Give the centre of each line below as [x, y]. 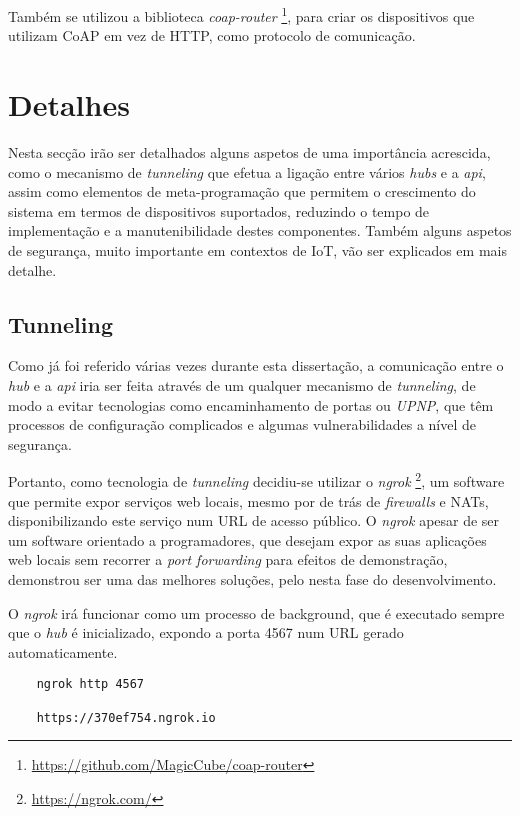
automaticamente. [63, 651]
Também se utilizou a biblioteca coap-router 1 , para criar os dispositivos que [241, 14]
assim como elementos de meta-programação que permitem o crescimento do [242, 191]
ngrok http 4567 [90, 684]
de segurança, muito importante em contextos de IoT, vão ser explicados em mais [257, 249]
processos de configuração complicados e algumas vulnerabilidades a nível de [242, 424]
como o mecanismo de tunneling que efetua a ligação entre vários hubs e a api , [247, 171]
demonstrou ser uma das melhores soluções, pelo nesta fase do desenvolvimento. [252, 578]
